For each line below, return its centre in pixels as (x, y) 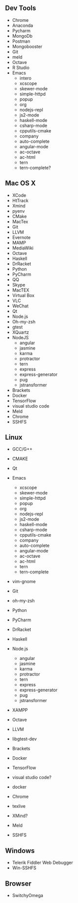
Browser (18, 883)
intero (26, 78)
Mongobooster (27, 46)
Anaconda (23, 25)
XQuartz (21, 332)
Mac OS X (20, 183)
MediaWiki (23, 248)
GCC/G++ (22, 449)
